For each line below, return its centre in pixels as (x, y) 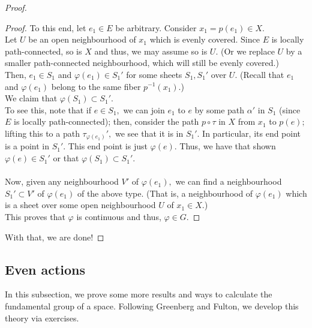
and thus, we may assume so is (151, 51)
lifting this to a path (42, 133)
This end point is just (108, 146)
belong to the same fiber (96, 86)
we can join (144, 109)
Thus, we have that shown (228, 146)
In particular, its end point (252, 133)
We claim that (31, 98)
